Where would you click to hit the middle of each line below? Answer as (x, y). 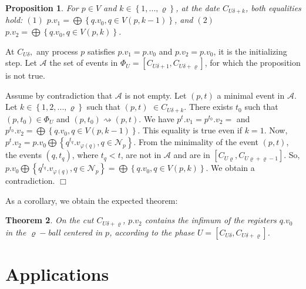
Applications (57, 273)
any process (57, 51)
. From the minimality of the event (196, 142)
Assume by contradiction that (59, 95)
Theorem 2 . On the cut (50, 220)
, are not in (141, 155)
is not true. (25, 75)
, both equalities (273, 8)
